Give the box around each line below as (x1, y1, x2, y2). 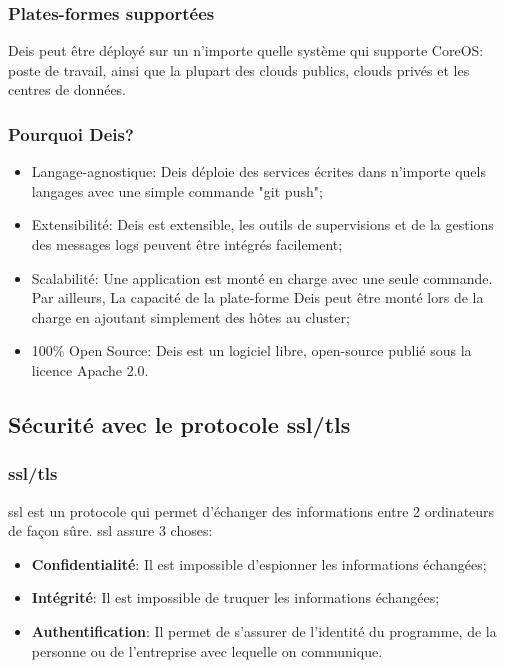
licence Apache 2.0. (31, 359, 149, 380)
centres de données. (8, 79, 127, 100)
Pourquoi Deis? (8, 121, 134, 146)
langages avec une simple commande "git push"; (31, 180, 323, 201)
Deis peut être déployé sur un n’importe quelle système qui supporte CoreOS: (8, 40, 484, 61)
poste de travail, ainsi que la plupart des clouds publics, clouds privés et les (8, 59, 470, 80)
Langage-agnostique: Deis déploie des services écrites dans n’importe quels (31, 161, 486, 182)
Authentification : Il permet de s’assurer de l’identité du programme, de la (31, 620, 497, 641)
